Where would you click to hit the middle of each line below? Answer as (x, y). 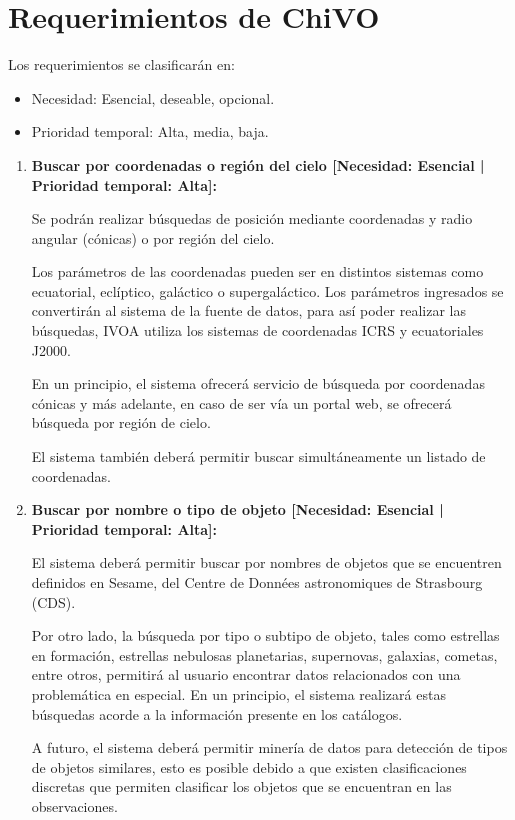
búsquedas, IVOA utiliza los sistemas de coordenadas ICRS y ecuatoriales (257, 330)
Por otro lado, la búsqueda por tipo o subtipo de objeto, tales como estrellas (265, 635)
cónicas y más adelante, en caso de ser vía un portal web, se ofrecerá (241, 402)
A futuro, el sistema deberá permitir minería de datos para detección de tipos (269, 747)
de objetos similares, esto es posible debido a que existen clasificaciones (249, 766)
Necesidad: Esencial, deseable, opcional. (153, 97)
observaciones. (74, 805)
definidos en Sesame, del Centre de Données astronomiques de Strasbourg (257, 582)
